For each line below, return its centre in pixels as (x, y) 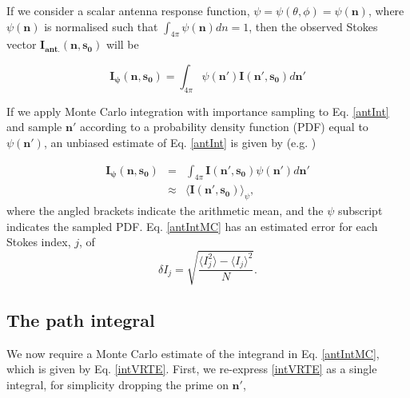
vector (22, 44)
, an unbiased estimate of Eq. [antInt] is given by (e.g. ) (180, 142)
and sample (34, 127)
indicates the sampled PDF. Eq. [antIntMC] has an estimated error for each (192, 226)
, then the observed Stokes (313, 26)
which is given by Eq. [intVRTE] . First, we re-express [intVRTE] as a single (192, 369)
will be (122, 44)
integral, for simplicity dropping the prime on (117, 384)
